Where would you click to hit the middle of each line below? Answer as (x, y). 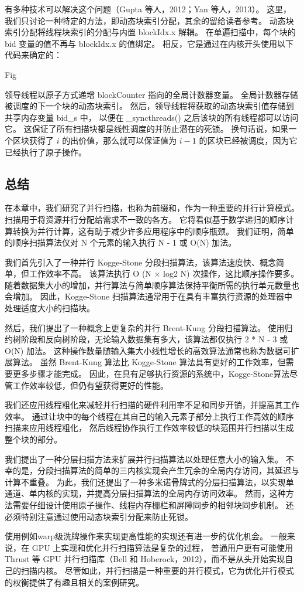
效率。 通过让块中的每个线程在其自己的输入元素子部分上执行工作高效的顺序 (149, 416)
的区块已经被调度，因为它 (248, 140)
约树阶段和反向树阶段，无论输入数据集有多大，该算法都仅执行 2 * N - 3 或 (146, 339)
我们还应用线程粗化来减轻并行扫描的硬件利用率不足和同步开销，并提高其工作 (152, 405)
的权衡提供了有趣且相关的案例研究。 (74, 582)
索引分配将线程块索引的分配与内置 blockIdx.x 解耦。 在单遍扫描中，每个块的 (150, 32)
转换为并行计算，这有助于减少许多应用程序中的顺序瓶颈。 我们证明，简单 (153, 231)
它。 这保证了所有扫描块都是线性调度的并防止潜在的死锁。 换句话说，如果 (147, 129)
